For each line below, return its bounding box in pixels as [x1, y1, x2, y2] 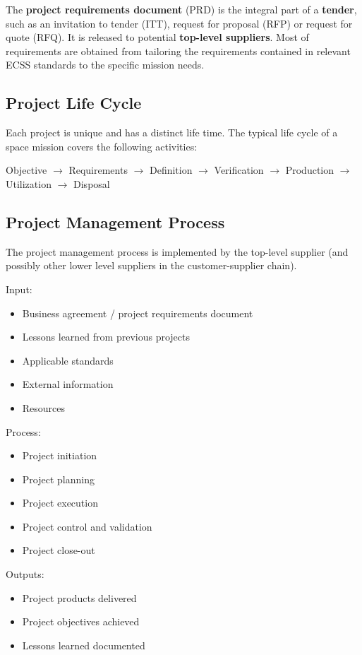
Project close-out [22, 543, 95, 557]
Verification [214, 163, 264, 177]
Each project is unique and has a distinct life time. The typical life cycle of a [6, 125, 338, 140]
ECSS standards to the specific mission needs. [6, 57, 205, 72]
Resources [22, 400, 66, 415]
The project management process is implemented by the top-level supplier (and [6, 244, 349, 259]
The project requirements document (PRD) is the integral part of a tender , [6, 2, 357, 16]
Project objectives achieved [22, 614, 140, 629]
